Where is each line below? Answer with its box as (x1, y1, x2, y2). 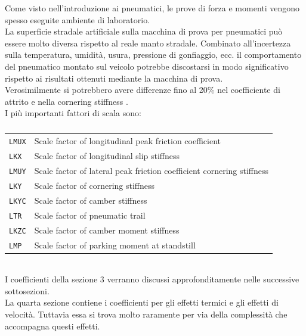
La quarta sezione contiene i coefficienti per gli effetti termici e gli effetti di (5, 296, 279, 309)
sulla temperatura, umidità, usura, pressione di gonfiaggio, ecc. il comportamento (5, 48, 302, 61)
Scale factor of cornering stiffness (34, 179, 155, 191)
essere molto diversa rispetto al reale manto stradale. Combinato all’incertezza (5, 36, 291, 49)
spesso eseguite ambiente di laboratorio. (5, 13, 150, 26)
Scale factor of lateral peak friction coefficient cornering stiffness (34, 164, 269, 177)
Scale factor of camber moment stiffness (34, 223, 180, 236)
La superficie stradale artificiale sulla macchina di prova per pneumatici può (5, 25, 283, 38)
